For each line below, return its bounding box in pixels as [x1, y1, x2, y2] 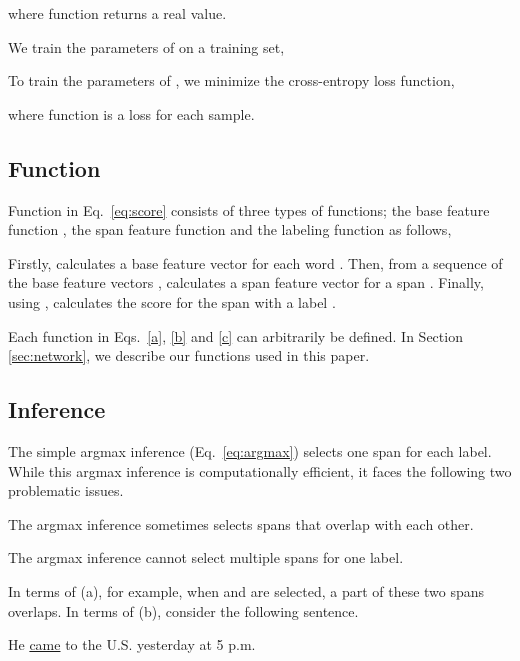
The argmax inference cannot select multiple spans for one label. [8, 547, 404, 568]
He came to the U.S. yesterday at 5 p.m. [8, 634, 256, 655]
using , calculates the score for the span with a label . [8, 291, 336, 312]
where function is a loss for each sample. [8, 103, 255, 124]
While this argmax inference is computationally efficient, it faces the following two [8, 460, 512, 481]
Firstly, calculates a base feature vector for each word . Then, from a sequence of [8, 252, 503, 273]
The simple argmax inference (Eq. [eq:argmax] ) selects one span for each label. [8, 440, 492, 461]
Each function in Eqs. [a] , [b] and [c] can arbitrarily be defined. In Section [8, 325, 463, 346]
